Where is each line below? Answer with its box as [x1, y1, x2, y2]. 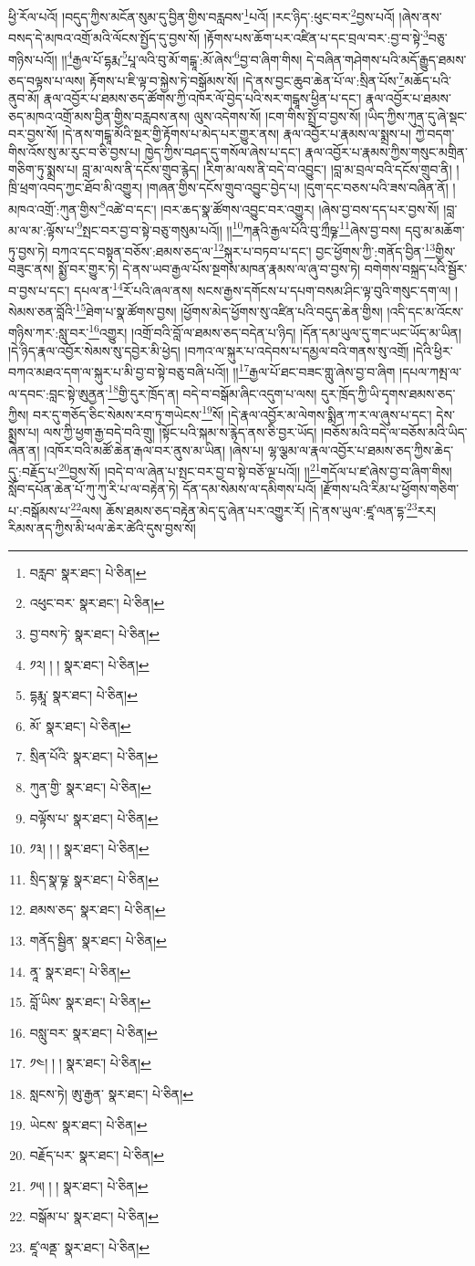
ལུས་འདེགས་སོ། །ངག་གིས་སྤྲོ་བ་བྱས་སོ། [193, 106, 361, 125]
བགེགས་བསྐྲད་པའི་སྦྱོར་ [364, 259, 468, 278]
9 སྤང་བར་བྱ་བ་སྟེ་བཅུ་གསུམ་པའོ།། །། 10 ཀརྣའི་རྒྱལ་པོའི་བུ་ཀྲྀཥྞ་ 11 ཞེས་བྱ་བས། [77, 217, 401, 239]
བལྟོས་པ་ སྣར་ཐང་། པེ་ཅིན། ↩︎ [29, 808, 159, 827]
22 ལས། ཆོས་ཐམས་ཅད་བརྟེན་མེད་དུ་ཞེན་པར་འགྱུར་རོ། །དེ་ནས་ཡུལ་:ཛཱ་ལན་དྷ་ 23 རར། [70, 498, 437, 519]
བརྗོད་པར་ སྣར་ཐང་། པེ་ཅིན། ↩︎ [29, 1146, 165, 1165]
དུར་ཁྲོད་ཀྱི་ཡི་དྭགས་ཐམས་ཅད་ [320, 383, 456, 403]
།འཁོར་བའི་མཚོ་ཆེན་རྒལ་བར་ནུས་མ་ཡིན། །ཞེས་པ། [44, 440, 264, 459]
